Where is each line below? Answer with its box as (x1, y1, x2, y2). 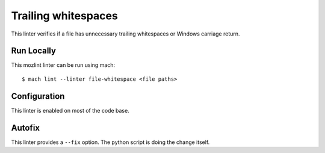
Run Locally (11, 46, 57, 56)
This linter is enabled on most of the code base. (11, 107, 129, 114)
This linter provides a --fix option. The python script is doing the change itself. (11, 139, 210, 146)
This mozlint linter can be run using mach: (11, 61, 116, 69)
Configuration (11, 91, 65, 101)
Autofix (11, 122, 40, 133)
